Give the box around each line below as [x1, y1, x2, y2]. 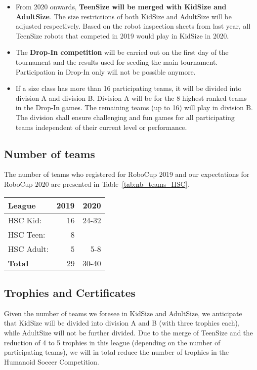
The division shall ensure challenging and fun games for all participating [15, 112, 235, 122]
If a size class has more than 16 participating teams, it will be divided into [15, 83, 242, 93]
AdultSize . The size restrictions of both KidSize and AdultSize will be [15, 11, 232, 21]
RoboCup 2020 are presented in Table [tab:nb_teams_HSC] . [4, 178, 189, 189]
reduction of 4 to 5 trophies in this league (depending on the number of [4, 337, 220, 347]
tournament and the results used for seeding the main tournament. [15, 56, 218, 67]
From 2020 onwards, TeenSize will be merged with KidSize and [15, 1, 226, 11]
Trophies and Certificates [4, 285, 136, 300]
